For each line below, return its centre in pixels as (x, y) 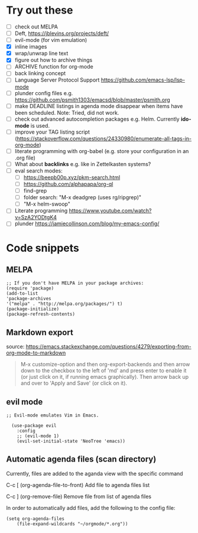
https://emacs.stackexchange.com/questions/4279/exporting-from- (108, 347)
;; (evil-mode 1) (38, 436)
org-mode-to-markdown (36, 353)
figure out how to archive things (53, 60)
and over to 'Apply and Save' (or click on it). (74, 383)
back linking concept (40, 73)
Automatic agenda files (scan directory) (81, 459)
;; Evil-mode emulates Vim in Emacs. (53, 415)
